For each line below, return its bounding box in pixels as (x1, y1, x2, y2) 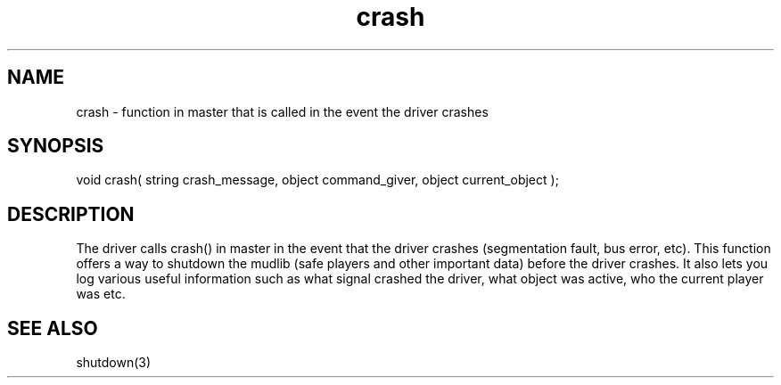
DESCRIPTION (7, 202, 135, 225)
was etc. (76, 286, 126, 302)
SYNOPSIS (7, 135, 104, 158)
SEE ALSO (7, 316, 98, 340)
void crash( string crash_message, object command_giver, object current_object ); (76, 172, 559, 188)
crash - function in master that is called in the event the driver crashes (76, 103, 489, 119)
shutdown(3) (76, 355, 152, 371)
